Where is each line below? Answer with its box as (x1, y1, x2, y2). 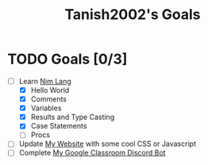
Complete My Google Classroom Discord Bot (18, 148, 166, 158)
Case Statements (30, 121, 87, 131)
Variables (30, 103, 62, 113)
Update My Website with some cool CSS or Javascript (18, 139, 196, 148)
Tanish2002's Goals (64, 6, 201, 24)
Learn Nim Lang (18, 76, 72, 86)
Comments (30, 94, 67, 104)
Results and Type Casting (30, 113, 115, 122)
